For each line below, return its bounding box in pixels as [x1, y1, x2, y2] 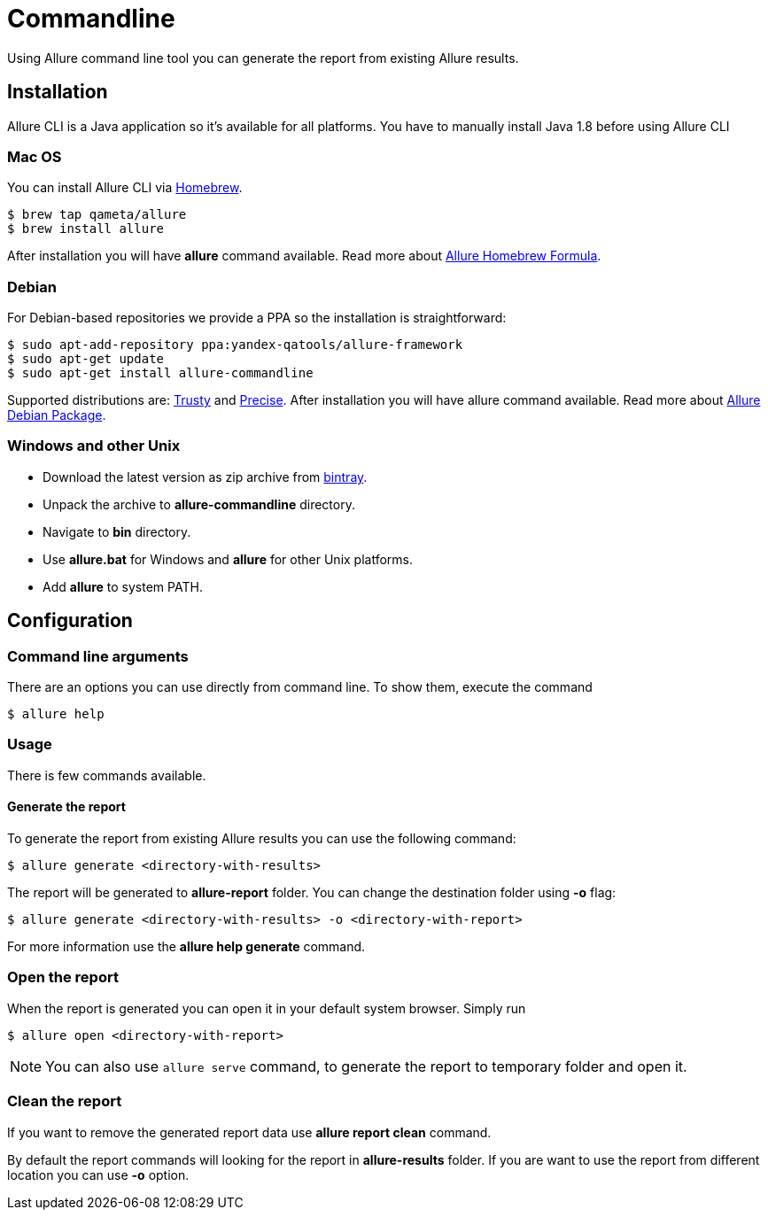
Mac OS [7, 147, 62, 166]
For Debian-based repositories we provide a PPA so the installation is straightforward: [7, 310, 507, 326]
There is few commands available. [7, 767, 206, 783]
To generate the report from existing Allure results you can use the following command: [7, 831, 516, 847]
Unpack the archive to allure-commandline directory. [43, 496, 355, 512]
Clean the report [7, 1092, 122, 1111]
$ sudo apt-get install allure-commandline [7, 366, 314, 381]
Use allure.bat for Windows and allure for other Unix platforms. [43, 551, 414, 567]
